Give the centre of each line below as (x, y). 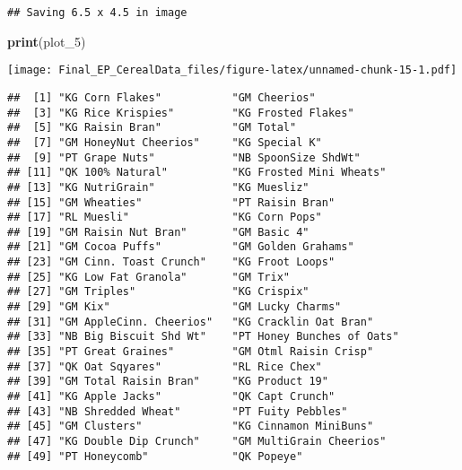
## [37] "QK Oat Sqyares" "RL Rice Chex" (165, 366)
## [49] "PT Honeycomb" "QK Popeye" (155, 456)
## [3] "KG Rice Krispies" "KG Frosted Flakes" (181, 113)
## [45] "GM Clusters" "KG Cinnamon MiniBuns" (191, 426)
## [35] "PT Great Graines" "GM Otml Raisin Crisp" (191, 352)
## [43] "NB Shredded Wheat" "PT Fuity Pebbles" (178, 411)
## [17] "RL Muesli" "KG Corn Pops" (165, 218)
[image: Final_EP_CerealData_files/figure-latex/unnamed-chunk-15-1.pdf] (232, 70)
